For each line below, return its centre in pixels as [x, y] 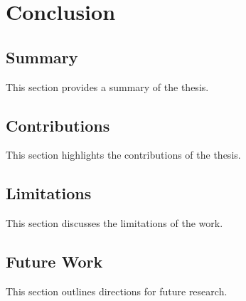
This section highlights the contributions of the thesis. [123, 155]
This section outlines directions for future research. [117, 291]
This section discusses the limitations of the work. [114, 223]
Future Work [54, 262]
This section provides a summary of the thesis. [107, 86]
